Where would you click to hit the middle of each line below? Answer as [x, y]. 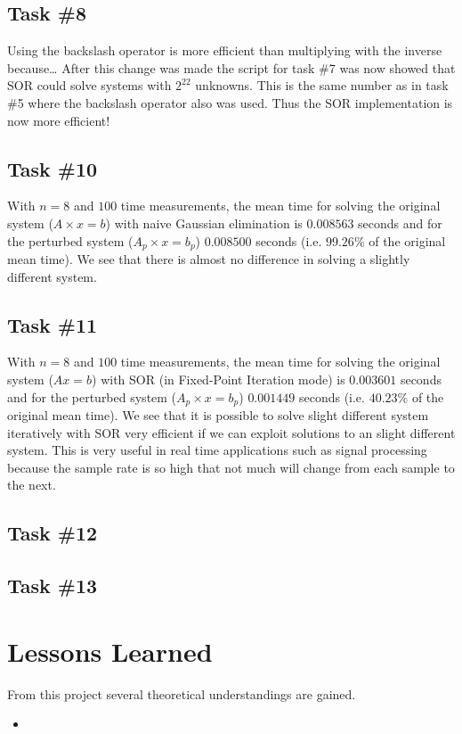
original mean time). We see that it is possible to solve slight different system [218, 415]
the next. [32, 485]
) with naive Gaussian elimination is [204, 223]
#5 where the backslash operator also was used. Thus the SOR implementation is [230, 102]
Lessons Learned [110, 651]
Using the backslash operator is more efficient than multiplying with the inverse [225, 50]
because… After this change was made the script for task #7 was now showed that [231, 67]
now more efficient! [59, 120]
